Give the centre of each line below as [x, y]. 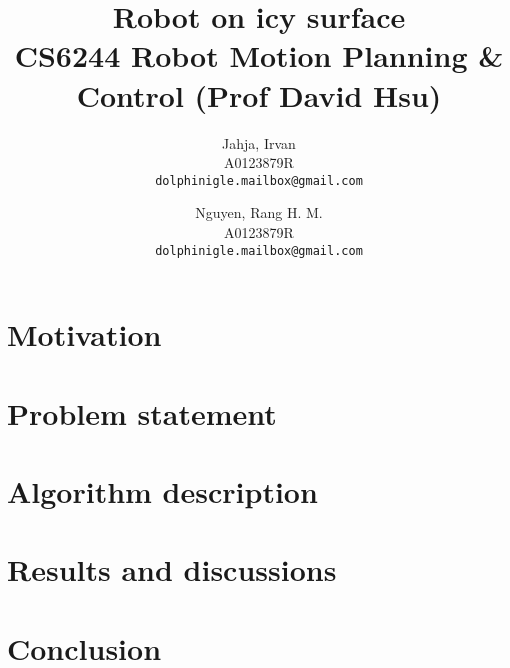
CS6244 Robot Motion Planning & [259, 55]
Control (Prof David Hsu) [259, 94]
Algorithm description [162, 490]
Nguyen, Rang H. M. [259, 212]
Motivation [84, 334]
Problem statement [142, 412]
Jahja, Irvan [259, 142]
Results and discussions [172, 569]
